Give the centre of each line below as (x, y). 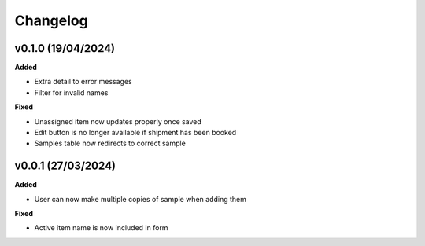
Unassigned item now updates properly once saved (118, 121)
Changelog (51, 20)
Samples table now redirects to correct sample (110, 143)
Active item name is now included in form (101, 228)
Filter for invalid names (71, 92)
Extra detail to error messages (83, 82)
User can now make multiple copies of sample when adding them (140, 199)
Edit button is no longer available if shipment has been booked (135, 133)
